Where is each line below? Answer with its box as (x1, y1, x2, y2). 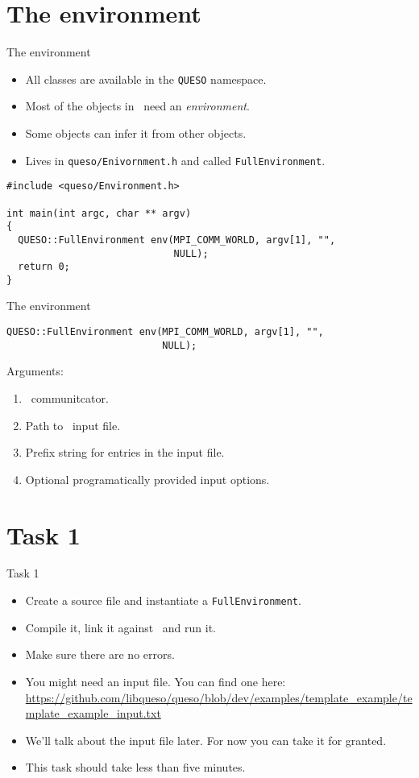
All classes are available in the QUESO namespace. (25, 70, 267, 87)
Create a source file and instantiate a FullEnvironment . (25, 592, 301, 609)
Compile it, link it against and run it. (25, 619, 217, 635)
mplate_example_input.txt (25, 705, 161, 722)
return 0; (18, 261, 70, 273)
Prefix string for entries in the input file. (25, 444, 225, 461)
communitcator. (31, 389, 109, 406)
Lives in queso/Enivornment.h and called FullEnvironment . (25, 151, 326, 168)
